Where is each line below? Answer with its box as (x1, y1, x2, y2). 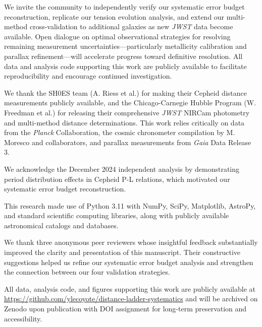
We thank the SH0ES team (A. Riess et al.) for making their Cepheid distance (4, 87, 247, 98)
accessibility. (4, 313, 42, 323)
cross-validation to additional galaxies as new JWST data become (29, 21, 233, 32)
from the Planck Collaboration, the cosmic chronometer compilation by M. (4, 127, 235, 138)
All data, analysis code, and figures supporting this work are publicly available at (4, 283, 255, 294)
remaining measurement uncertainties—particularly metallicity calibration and (4, 41, 247, 51)
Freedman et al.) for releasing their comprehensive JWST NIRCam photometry (4, 107, 250, 117)
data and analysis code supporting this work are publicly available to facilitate (4, 60, 247, 71)
